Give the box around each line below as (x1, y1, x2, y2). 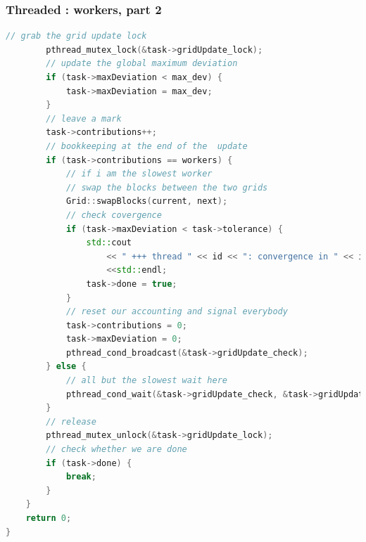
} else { (46, 361, 87, 372)
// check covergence (65, 209, 162, 220)
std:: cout (86, 238, 132, 248)
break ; (65, 472, 96, 482)
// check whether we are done (46, 444, 187, 455)
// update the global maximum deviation (46, 58, 238, 69)
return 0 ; (25, 513, 72, 523)
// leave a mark (46, 113, 122, 124)
